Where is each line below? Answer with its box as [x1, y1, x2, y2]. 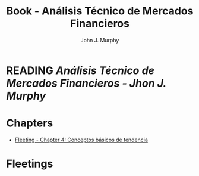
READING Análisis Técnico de [6, 64, 155, 77]
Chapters [6, 116, 53, 130]
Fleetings [6, 157, 53, 171]
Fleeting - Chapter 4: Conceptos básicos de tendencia [14, 136, 149, 143]
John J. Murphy [80, 36, 119, 44]
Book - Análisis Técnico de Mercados [6, 4, 194, 18]
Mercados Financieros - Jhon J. [6, 76, 166, 90]
